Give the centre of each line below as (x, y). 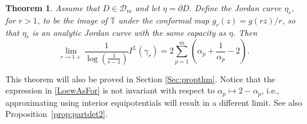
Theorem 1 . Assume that (53, 8)
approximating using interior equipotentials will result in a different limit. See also (154, 102)
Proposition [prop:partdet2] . (57, 114)
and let (148, 8)
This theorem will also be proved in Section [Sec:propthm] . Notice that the (141, 78)
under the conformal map (164, 20)
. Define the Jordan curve (235, 8)
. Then (245, 32)
